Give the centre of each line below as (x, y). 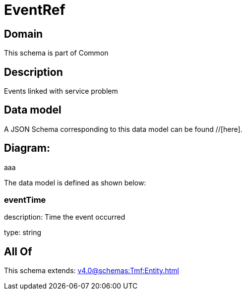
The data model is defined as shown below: (75, 182)
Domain (24, 34)
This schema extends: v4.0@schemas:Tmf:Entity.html (92, 271)
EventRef (35, 10)
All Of (18, 251)
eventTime (25, 200)
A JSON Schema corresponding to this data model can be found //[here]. (123, 129)
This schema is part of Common (56, 53)
